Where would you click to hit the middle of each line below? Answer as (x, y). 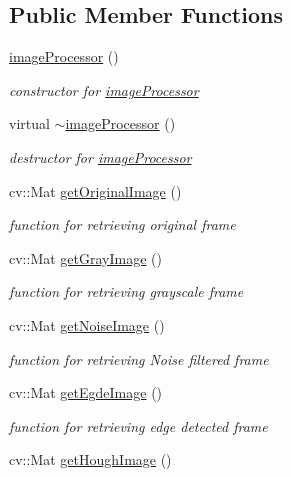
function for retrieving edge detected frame (138, 425)
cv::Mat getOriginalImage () (95, 190)
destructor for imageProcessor (100, 156)
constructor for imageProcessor (104, 89)
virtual (29, 123)
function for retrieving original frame (122, 224)
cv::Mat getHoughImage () (90, 459)
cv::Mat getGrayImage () (85, 257)
